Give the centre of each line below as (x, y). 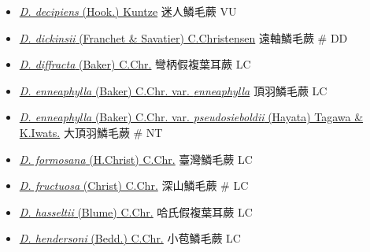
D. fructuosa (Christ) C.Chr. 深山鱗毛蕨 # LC (134, 185)
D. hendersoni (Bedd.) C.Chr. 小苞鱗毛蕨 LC (130, 238)
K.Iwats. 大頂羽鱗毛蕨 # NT (91, 132)
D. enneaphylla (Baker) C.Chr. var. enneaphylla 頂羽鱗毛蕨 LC (173, 90)
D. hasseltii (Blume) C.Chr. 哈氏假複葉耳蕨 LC (136, 211)
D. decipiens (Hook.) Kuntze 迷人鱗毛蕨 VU (128, 11)
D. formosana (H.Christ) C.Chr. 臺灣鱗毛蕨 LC (136, 159)
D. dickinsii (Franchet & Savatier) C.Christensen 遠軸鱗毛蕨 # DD (183, 37)
